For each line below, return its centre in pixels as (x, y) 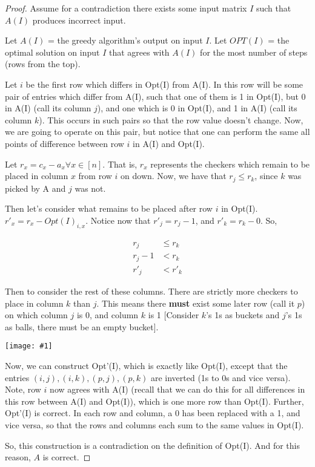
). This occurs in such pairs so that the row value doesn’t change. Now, (171, 119)
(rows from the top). (43, 64)
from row (95, 176)
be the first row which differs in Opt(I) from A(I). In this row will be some (164, 84)
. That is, (120, 164)
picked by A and (35, 188)
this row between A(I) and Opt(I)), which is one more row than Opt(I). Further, (154, 401)
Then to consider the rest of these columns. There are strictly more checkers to (151, 291)
